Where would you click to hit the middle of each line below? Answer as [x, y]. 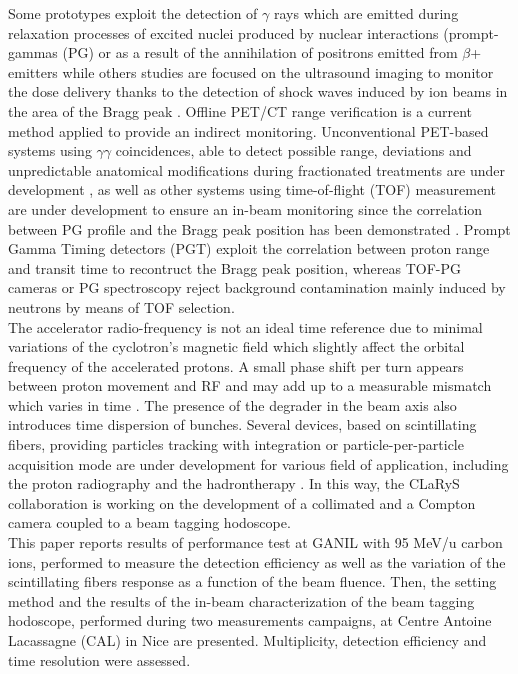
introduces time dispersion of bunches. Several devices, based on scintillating [242, 424]
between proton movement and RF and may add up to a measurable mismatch [250, 385]
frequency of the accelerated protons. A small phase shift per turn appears [236, 365]
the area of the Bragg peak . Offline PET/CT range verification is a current [240, 110]
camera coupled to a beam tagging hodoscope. [149, 522]
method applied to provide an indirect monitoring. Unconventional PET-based [248, 130]
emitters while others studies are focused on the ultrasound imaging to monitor [251, 71]
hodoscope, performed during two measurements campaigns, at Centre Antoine [250, 620]
